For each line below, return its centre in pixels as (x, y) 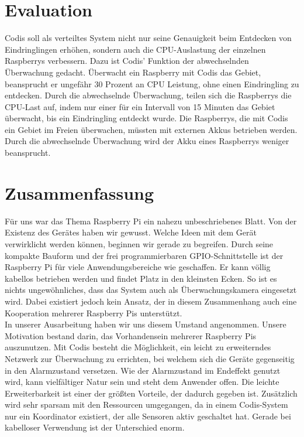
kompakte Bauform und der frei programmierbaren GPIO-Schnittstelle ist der (144, 255)
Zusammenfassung (80, 192)
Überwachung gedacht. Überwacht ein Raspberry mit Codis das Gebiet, (133, 72)
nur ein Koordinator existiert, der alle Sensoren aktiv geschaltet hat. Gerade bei (148, 416)
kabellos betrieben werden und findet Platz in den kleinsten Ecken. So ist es (141, 278)
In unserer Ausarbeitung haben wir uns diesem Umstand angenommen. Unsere (146, 324)
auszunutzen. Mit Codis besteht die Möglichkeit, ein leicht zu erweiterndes (138, 347)
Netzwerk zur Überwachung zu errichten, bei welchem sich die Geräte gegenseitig (150, 358)
